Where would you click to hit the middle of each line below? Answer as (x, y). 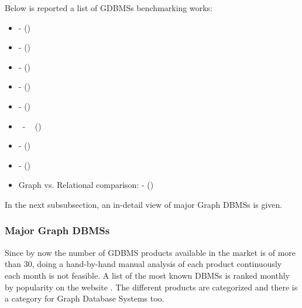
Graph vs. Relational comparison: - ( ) (86, 185)
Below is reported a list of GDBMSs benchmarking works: (109, 8)
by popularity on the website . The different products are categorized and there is (151, 287)
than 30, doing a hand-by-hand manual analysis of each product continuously (143, 264)
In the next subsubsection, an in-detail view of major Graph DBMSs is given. (144, 204)
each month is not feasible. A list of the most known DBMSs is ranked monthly (147, 275)
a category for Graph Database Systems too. (85, 298)
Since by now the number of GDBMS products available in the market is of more (150, 252)
